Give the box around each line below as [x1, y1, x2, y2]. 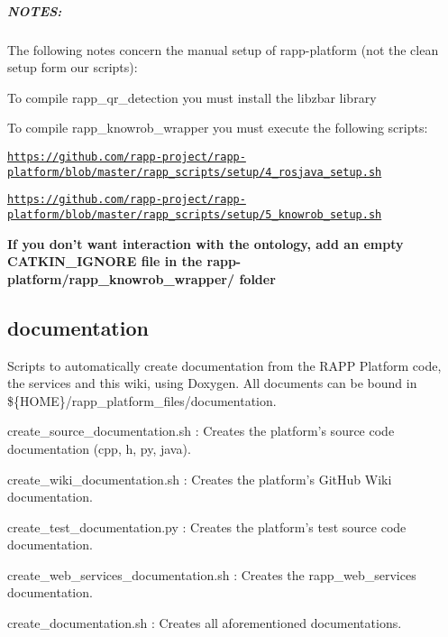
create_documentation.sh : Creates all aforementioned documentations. [7, 614, 402, 632]
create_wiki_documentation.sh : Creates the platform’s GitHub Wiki [7, 469, 392, 488]
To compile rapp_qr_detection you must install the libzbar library [7, 88, 377, 106]
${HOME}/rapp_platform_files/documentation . [7, 391, 277, 410]
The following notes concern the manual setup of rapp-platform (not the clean [7, 40, 439, 59]
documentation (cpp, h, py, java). [7, 439, 191, 457]
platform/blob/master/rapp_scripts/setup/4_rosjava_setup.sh [7, 165, 382, 179]
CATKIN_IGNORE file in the [7, 252, 203, 271]
